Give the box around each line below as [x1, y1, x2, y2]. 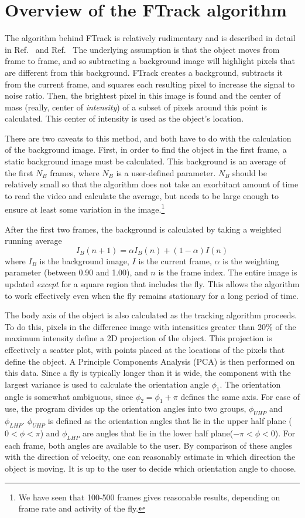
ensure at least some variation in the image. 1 [5, 201, 165, 216]
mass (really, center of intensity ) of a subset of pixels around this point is [5, 100, 267, 113]
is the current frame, [138, 254, 212, 267]
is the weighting [222, 254, 279, 267]
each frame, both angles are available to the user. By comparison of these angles [5, 439, 292, 451]
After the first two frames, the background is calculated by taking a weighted [5, 223, 282, 235]
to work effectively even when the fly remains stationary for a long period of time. [5, 289, 299, 301]
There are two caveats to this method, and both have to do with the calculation [5, 132, 292, 144]
